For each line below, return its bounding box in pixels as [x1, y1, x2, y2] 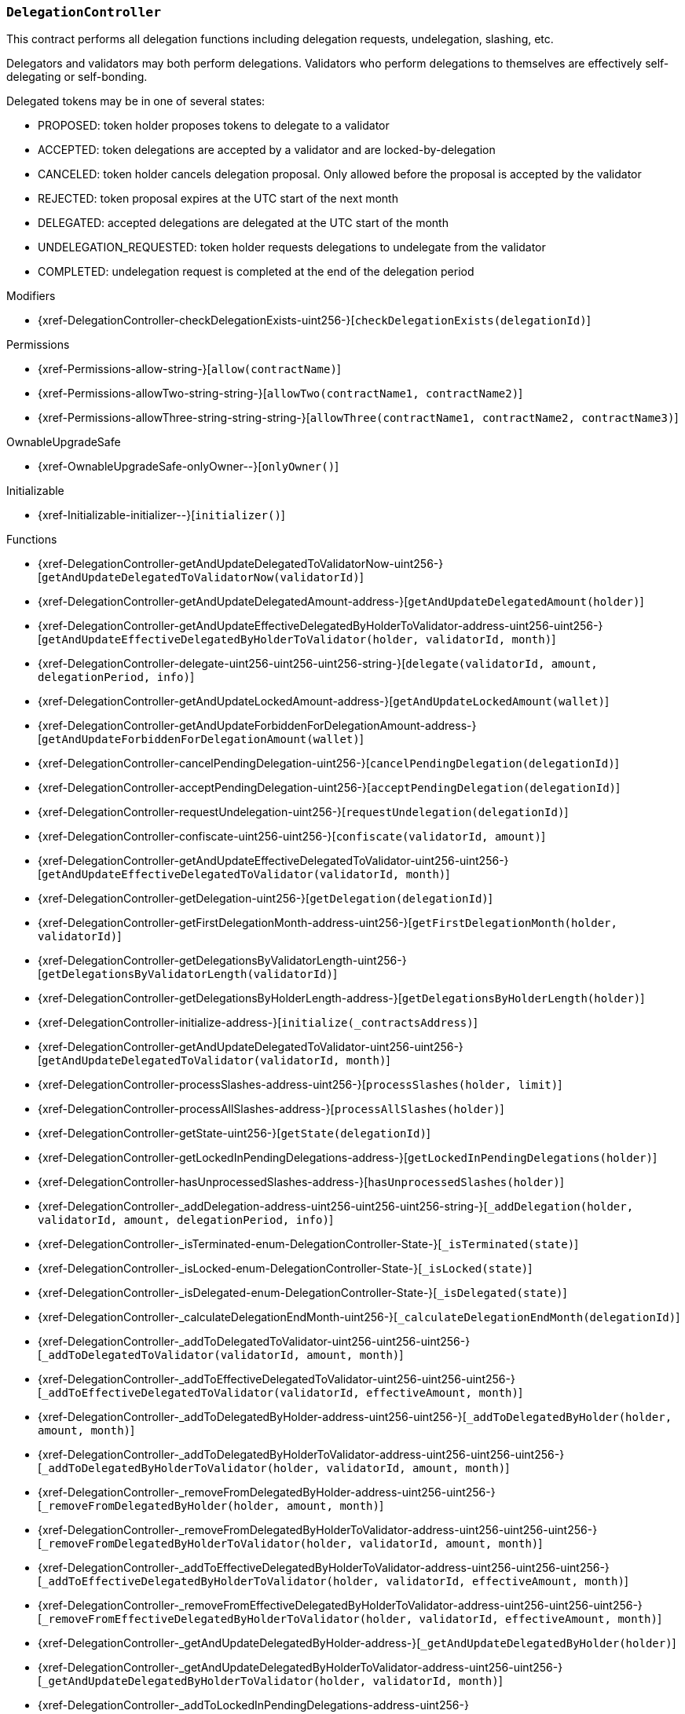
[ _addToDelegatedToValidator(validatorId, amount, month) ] [38, 1348, 404, 1362]
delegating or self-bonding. [6, 70, 148, 84]
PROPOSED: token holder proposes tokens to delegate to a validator [38, 119, 390, 133]
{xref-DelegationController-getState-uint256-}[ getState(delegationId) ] [38, 1126, 430, 1141]
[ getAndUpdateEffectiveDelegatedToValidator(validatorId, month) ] [38, 867, 450, 881]
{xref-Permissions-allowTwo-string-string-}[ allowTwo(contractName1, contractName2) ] [38, 386, 523, 401]
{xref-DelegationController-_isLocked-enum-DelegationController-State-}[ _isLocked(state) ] [38, 1262, 533, 1276]
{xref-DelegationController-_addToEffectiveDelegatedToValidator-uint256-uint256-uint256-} [38, 1372, 515, 1386]
